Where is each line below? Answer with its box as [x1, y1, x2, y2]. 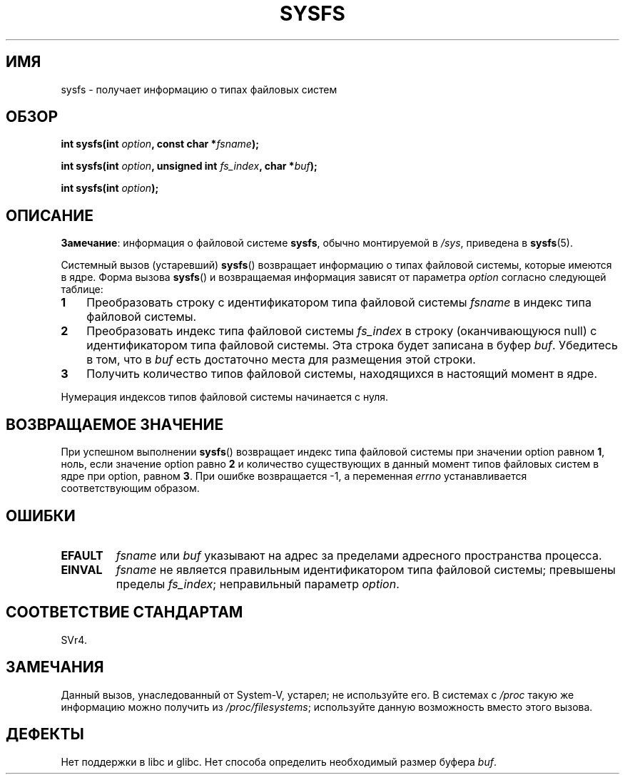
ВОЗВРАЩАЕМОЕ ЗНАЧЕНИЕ [6, 415, 224, 433]
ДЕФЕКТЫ [6, 725, 84, 744]
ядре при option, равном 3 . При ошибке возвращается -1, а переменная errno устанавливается [61, 470, 527, 483]
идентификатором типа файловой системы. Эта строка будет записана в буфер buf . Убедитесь [86, 338, 618, 353]
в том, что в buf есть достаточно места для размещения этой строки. [86, 352, 476, 367]
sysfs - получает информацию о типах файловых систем [61, 83, 337, 96]
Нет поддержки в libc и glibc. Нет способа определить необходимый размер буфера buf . [61, 755, 497, 768]
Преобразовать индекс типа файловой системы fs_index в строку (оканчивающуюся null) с [86, 324, 597, 339]
